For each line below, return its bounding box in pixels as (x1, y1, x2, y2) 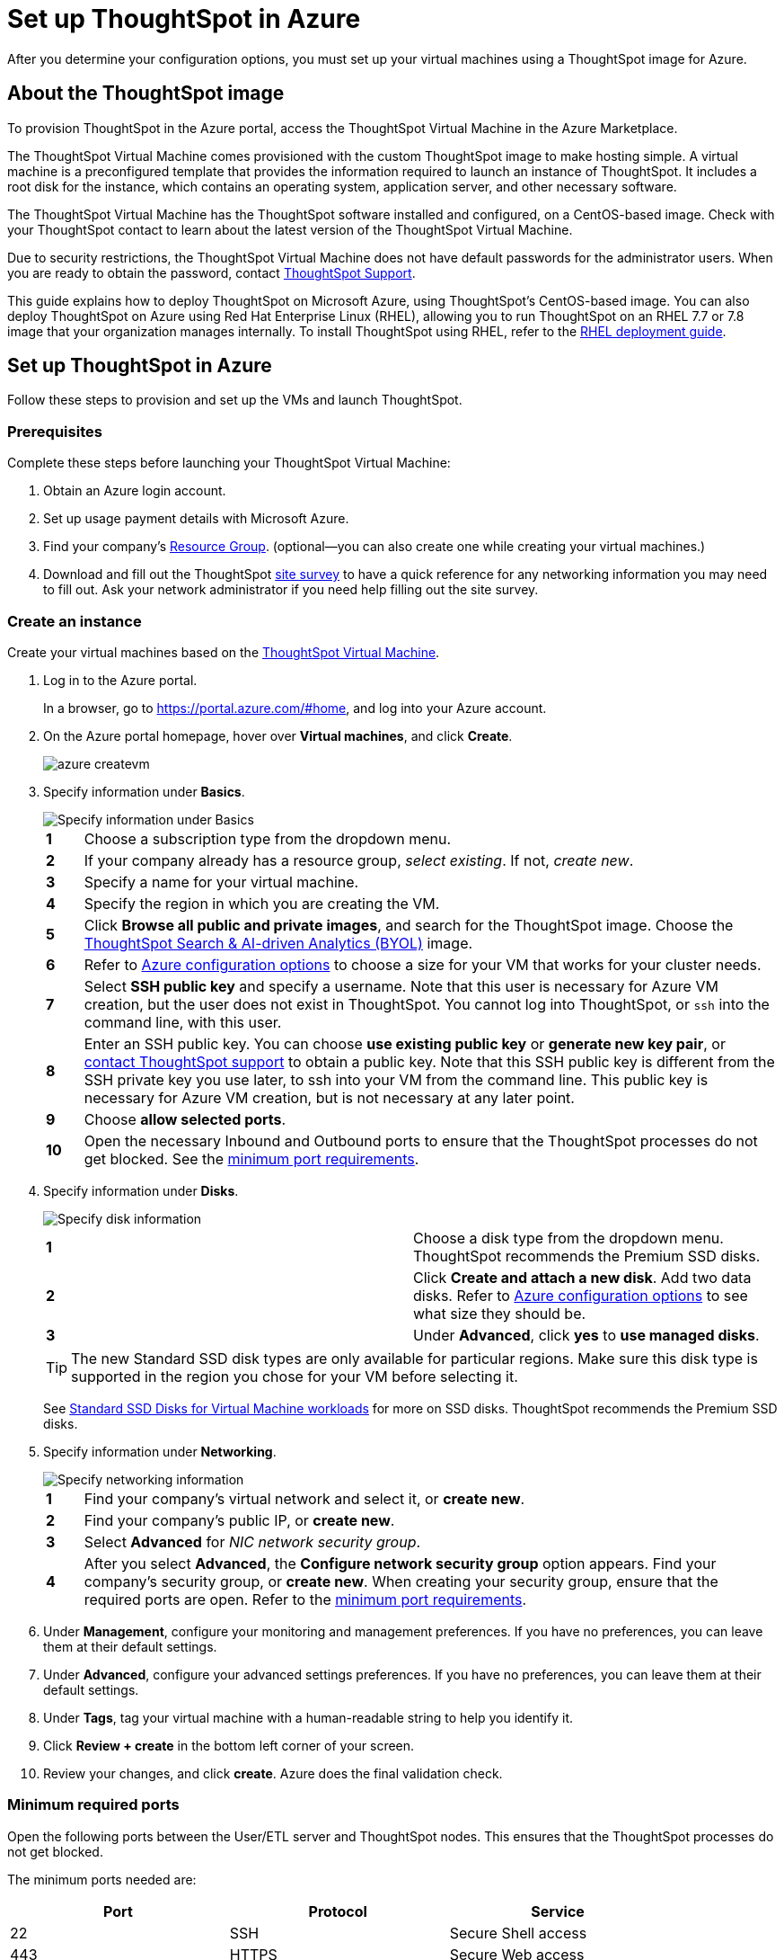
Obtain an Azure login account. (43, 483, 226, 499)
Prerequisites (7, 422, 102, 441)
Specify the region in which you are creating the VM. (84, 894, 440, 913)
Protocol (308, 1902, 367, 1920)
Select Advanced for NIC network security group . (84, 1532, 421, 1551)
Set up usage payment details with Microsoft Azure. (43, 511, 349, 527)
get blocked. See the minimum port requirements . (84, 1149, 419, 1168)
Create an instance (7, 611, 142, 630)
